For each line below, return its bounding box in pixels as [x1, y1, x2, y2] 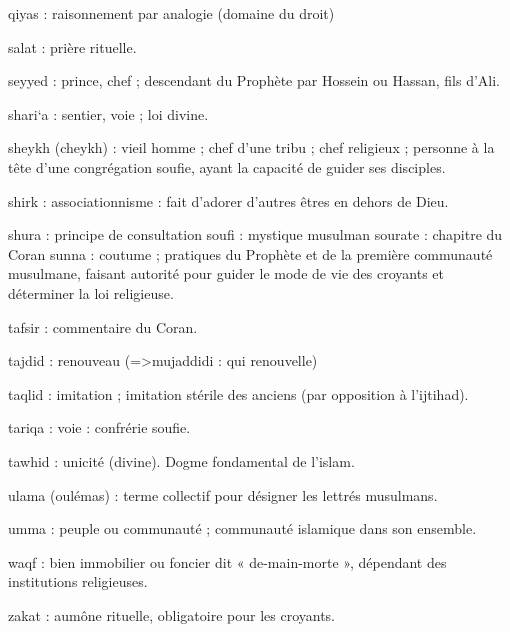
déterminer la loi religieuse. [8, 282, 174, 303]
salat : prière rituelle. [8, 36, 137, 57]
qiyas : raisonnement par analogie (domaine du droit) [8, 3, 335, 23]
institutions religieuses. [8, 571, 148, 592]
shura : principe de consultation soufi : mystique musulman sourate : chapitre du [8, 224, 503, 245]
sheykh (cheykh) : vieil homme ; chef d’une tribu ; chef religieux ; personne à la [8, 137, 495, 158]
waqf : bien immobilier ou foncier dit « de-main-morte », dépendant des [8, 551, 447, 572]
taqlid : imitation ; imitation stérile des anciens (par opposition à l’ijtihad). [8, 383, 469, 404]
